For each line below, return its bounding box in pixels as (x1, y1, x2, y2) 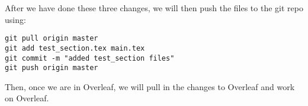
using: (5, 13, 26, 25)
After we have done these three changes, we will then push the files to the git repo (5, 2, 303, 14)
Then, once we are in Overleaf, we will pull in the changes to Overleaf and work (5, 80, 295, 92)
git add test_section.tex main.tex (5, 44, 145, 52)
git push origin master (5, 64, 98, 72)
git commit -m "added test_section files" (5, 54, 175, 62)
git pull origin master (5, 34, 98, 43)
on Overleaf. (5, 92, 49, 104)
